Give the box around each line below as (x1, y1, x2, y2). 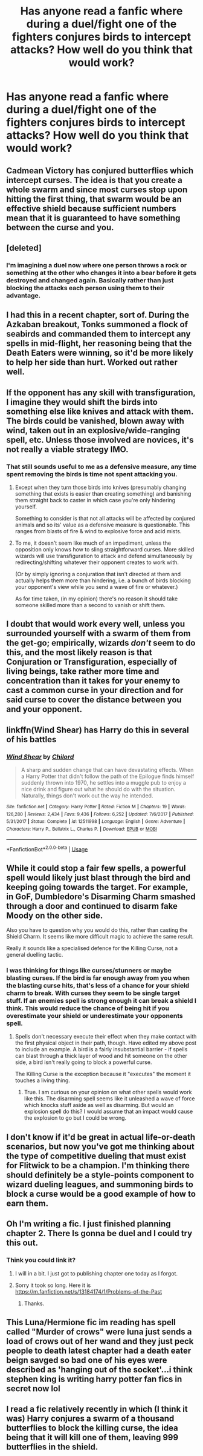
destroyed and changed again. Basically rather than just (6, 276, 174, 284)
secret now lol (6, 1383, 60, 1394)
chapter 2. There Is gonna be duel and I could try (6, 1228, 193, 1238)
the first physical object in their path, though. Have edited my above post (14, 1039, 197, 1046)
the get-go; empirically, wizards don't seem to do (6, 638, 196, 648)
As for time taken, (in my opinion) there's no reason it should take (14, 595, 178, 602)
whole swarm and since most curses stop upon (6, 184, 188, 194)
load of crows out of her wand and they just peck (6, 1336, 194, 1346)
